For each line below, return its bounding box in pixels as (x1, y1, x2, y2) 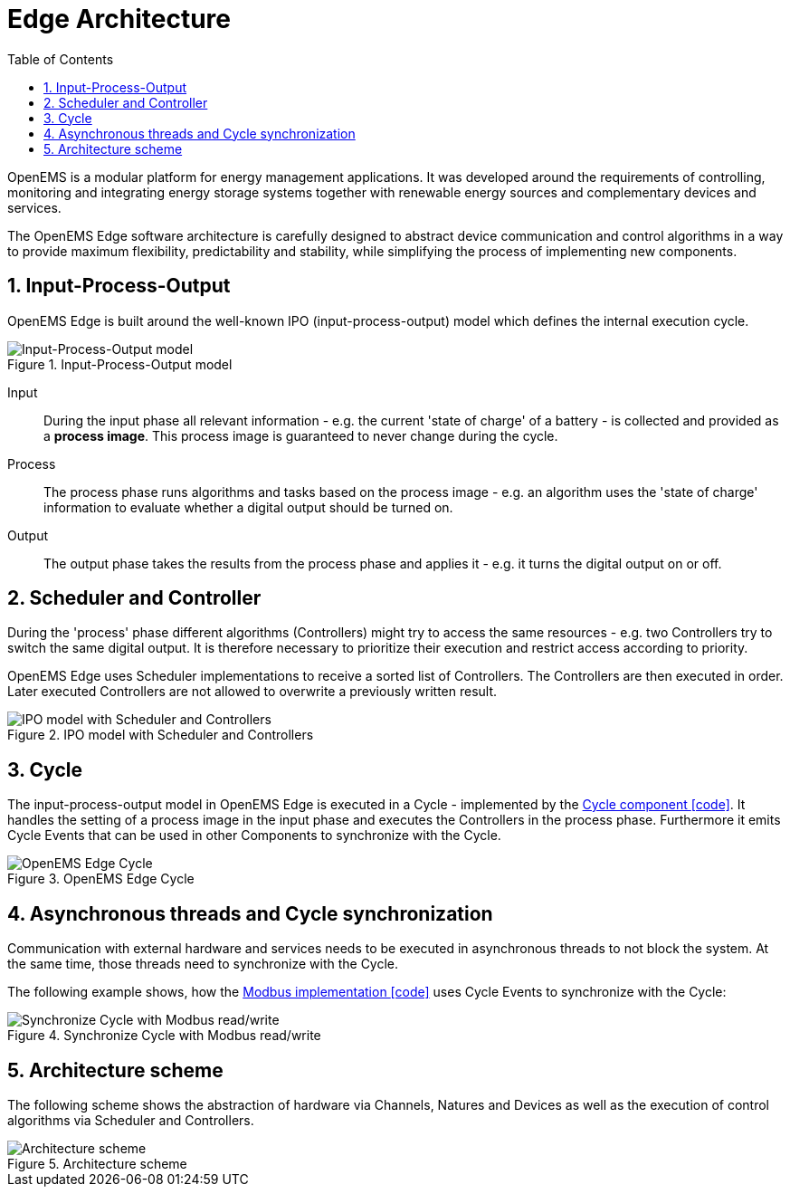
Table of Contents (7, 51, 114, 67)
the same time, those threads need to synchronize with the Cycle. (7, 956, 399, 972)
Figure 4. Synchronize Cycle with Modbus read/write (7, 1027, 321, 1044)
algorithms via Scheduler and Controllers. (7, 1112, 254, 1128)
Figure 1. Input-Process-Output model (7, 356, 233, 372)
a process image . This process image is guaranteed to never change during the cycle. (43, 427, 558, 444)
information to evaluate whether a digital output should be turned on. (43, 499, 453, 515)
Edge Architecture (7, 4, 231, 34)
